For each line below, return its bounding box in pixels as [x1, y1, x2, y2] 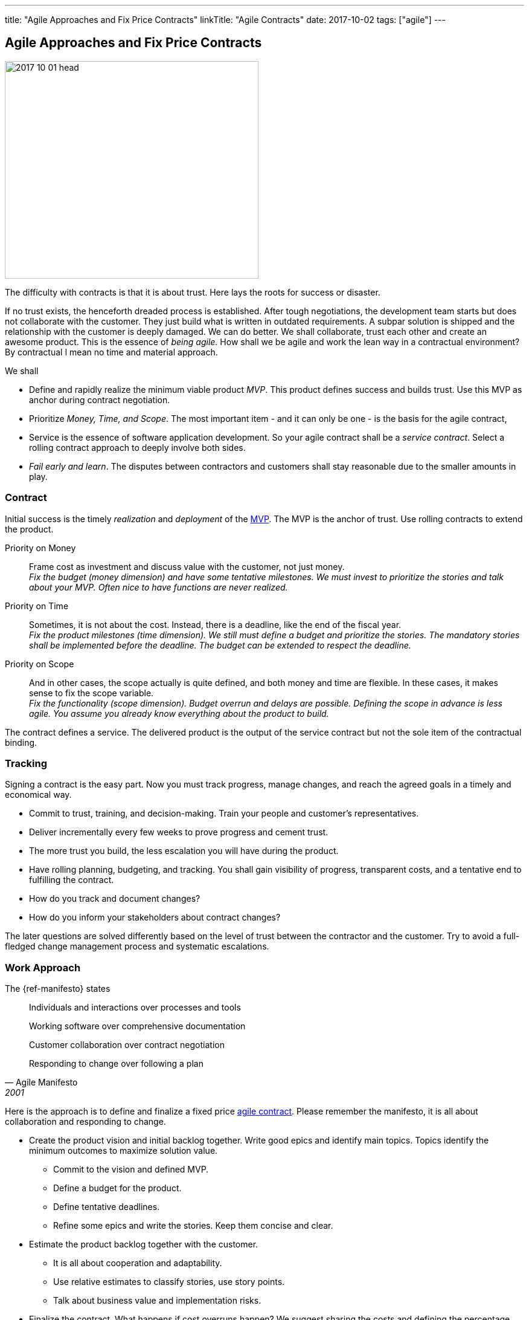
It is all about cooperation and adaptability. [53, 1258, 222, 1269]
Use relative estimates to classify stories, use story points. [53, 1276, 285, 1287]
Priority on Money [5, 542, 76, 553]
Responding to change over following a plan [29, 1058, 204, 1069]
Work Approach [5, 961, 81, 974]
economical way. [5, 789, 72, 800]
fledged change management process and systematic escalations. [5, 941, 269, 952]
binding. [5, 737, 37, 748]
